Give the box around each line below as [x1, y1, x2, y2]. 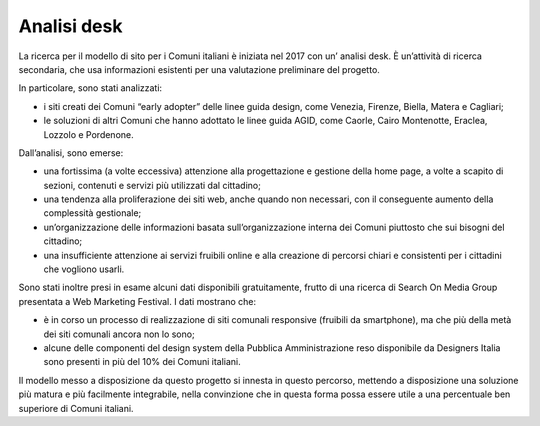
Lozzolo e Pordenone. [43, 128, 134, 140]
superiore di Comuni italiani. [18, 402, 134, 414]
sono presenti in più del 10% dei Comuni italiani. [43, 356, 242, 368]
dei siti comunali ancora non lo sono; [43, 328, 195, 340]
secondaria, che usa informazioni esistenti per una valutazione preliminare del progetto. [18, 63, 380, 75]
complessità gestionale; [43, 207, 142, 219]
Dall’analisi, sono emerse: [18, 146, 124, 159]
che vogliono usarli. [43, 263, 125, 275]
